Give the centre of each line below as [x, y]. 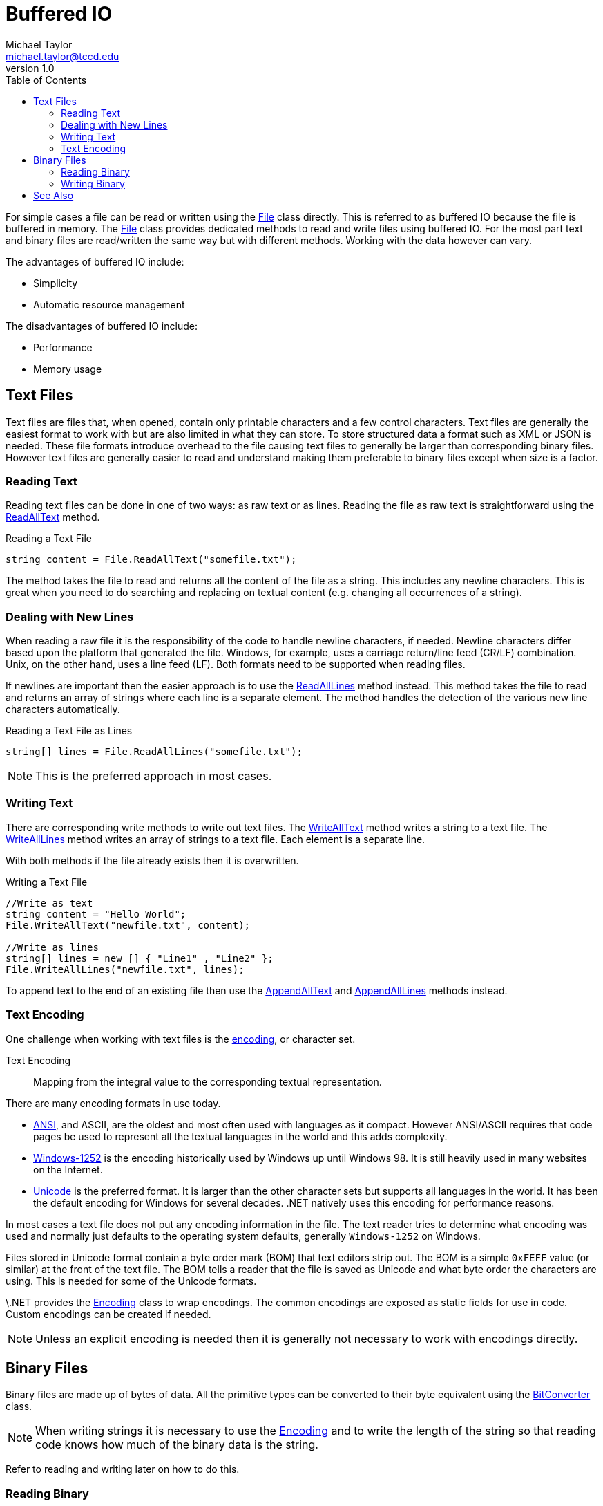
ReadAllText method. [53, 517]
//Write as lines [52, 947]
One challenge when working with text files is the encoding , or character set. [181, 1039]
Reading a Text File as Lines [69, 731]
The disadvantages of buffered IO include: [102, 326]
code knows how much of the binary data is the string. [177, 1445]
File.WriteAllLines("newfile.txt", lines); [125, 969]
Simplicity [56, 283]
